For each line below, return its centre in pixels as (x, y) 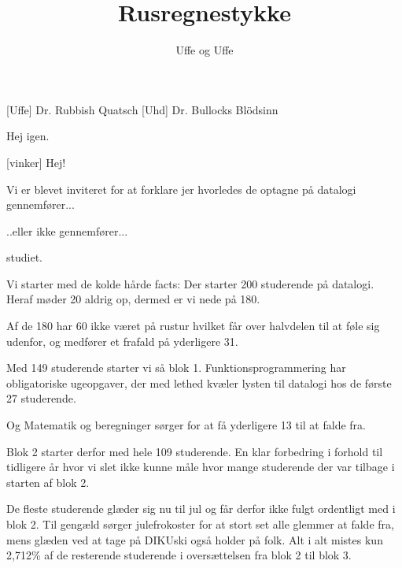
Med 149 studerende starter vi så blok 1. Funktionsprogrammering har (176, 368)
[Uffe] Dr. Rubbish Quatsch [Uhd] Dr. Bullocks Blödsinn (142, 109)
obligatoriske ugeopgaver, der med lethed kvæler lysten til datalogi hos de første (199, 382)
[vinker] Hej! (36, 162)
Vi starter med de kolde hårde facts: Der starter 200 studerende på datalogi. (190, 283)
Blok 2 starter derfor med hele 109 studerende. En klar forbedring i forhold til (195, 451)
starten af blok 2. (48, 482)
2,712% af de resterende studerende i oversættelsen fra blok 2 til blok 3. (179, 555)
